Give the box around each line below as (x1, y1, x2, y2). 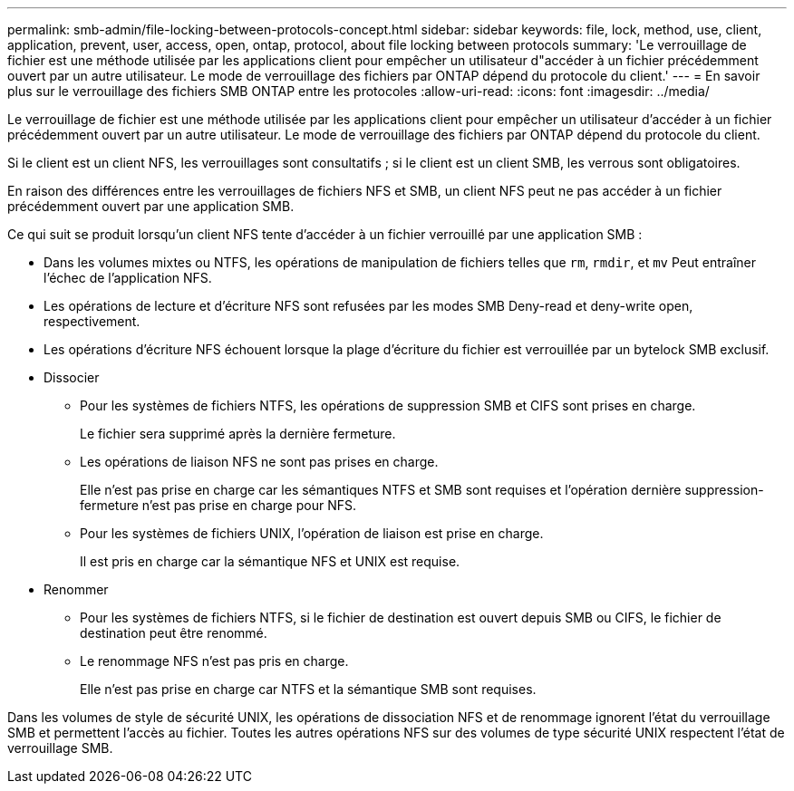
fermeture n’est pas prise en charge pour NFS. (80, 497, 356, 513)
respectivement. (44, 314, 140, 329)
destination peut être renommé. (80, 625, 267, 641)
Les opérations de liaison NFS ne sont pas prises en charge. (80, 454, 439, 469)
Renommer (44, 582, 109, 597)
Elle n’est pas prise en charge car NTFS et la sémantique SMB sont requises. (80, 681, 537, 697)
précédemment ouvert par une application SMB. (7, 198, 295, 214)
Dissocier (44, 370, 100, 385)
